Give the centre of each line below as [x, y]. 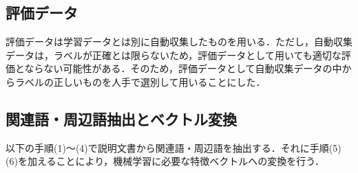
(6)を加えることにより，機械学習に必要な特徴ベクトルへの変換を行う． [165, 161]
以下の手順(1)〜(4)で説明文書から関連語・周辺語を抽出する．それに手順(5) [173, 147]
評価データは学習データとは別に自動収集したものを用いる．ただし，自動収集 [179, 42]
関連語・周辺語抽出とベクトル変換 [121, 118]
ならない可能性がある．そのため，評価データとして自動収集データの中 [183, 68]
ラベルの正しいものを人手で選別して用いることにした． [140, 81]
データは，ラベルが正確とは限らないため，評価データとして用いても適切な [173, 55]
